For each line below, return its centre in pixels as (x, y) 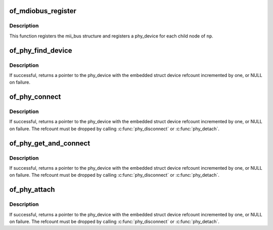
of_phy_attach (32, 190)
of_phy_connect (35, 97)
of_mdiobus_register (43, 11)
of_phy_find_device (41, 50)
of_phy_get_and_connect (50, 143)
